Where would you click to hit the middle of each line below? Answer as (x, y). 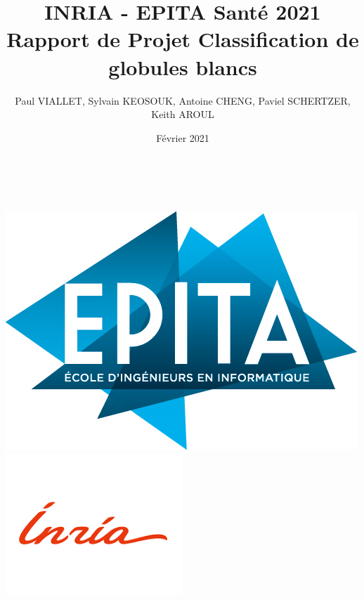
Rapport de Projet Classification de (183, 39)
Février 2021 (183, 137)
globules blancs (183, 66)
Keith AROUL (183, 114)
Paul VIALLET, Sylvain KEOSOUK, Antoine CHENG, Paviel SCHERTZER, (183, 100)
